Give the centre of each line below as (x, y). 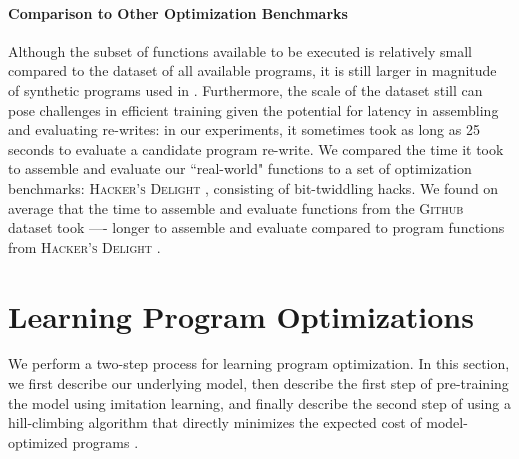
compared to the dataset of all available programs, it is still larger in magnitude (252, 70)
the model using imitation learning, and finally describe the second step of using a (259, 402)
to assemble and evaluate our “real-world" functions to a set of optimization (240, 168)
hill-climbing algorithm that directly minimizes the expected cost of (215, 422)
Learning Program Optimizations (241, 315)
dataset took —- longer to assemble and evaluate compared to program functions (256, 227)
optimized (38, 441)
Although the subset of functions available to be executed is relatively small (240, 50)
